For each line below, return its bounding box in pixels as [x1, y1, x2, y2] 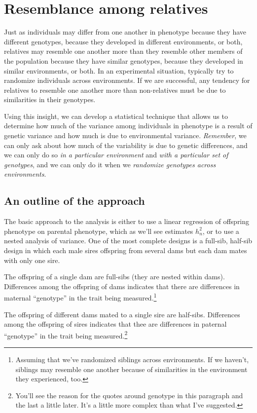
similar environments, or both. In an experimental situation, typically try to [4, 65, 234, 75]
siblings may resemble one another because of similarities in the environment [15, 364, 248, 374]
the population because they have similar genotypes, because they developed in [4, 55, 243, 66]
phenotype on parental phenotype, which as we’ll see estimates [4, 225, 193, 236]
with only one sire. [4, 255, 60, 265]
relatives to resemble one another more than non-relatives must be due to [4, 84, 226, 95]
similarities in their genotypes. [4, 94, 96, 105]
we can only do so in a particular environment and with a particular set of [4, 150, 228, 160]
